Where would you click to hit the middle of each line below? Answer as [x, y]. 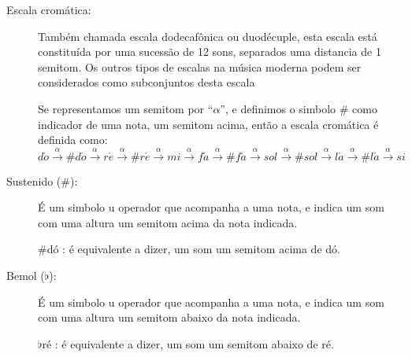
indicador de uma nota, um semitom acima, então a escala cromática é [208, 124]
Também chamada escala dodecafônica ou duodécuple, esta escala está [208, 36]
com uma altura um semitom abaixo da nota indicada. [169, 317]
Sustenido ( [34, 180]
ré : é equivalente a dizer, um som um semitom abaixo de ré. [188, 343]
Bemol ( [26, 275]
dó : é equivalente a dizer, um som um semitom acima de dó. [193, 249]
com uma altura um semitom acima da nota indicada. [168, 222]
